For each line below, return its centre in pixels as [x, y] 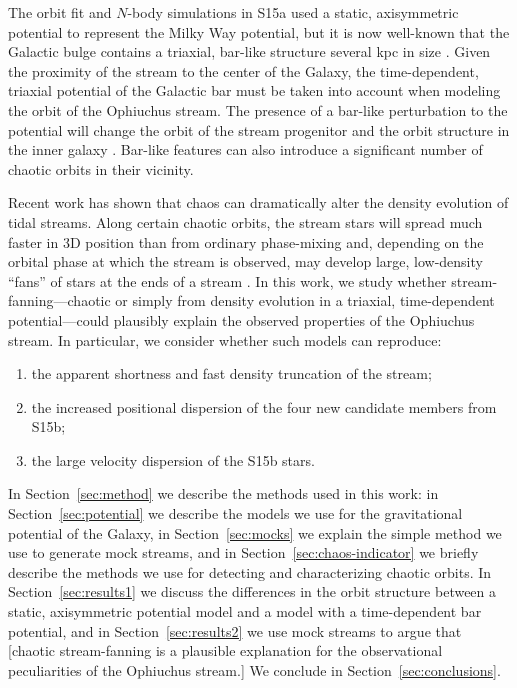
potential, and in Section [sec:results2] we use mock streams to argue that [235, 630]
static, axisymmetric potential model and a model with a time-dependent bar [245, 611]
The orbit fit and [60, 12]
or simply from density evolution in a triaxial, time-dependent [305, 300]
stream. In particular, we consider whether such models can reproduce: [225, 339]
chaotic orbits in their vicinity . [101, 168]
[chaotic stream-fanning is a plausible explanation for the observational [225, 650]
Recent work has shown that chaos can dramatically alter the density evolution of [258, 202]
